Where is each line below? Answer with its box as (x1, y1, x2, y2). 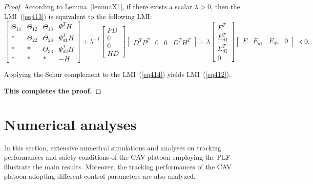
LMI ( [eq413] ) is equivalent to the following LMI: (4, 11, 152, 21)
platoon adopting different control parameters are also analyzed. (4, 171, 196, 181)
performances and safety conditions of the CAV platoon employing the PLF (4, 152, 230, 162)
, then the (210, 1, 240, 11)
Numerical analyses (4, 114, 137, 134)
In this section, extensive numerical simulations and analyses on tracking (4, 142, 222, 152)
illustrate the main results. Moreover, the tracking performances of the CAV (4, 161, 232, 171)
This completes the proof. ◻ (4, 85, 102, 95)
